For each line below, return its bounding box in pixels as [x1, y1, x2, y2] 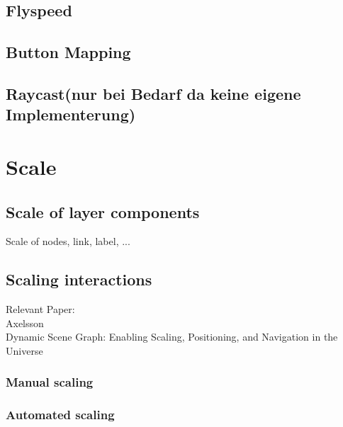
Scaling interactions [6, 268, 152, 290]
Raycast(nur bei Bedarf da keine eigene [6, 82, 301, 104]
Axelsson [6, 315, 44, 330]
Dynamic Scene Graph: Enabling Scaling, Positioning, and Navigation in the [6, 329, 338, 344]
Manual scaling [6, 373, 94, 391]
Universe [6, 343, 43, 358]
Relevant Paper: [6, 302, 75, 317]
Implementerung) [6, 103, 136, 125]
